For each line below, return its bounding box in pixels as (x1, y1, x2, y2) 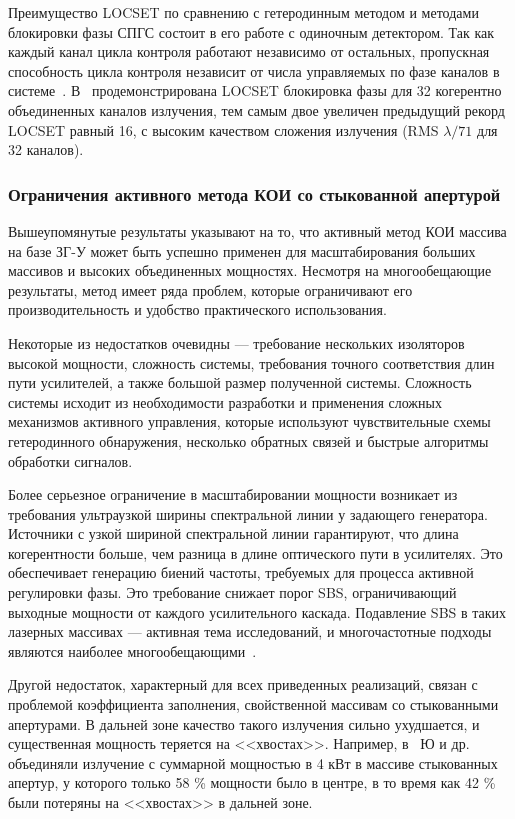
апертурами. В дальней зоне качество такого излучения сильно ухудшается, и (8, 713, 480, 734)
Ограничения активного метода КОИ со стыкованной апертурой (8, 181, 501, 206)
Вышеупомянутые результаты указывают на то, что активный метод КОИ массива (8, 220, 507, 241)
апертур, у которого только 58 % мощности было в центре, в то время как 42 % (8, 772, 496, 793)
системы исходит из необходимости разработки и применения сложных (8, 391, 442, 412)
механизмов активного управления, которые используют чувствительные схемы (8, 411, 491, 432)
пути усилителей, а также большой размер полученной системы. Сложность (8, 372, 472, 393)
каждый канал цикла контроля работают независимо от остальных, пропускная (8, 41, 490, 62)
